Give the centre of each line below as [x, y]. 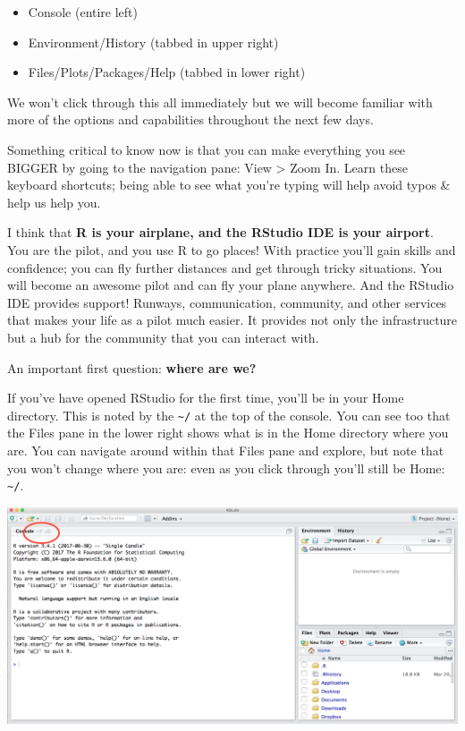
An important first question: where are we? [132, 367]
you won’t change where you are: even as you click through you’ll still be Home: [226, 467]
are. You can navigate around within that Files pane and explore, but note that [226, 450]
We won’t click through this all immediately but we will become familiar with [220, 102]
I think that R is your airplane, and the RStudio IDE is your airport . [220, 232]
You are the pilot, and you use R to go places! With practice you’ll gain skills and [232, 249]
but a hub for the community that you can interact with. [163, 337]
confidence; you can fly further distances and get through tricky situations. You [225, 267]
